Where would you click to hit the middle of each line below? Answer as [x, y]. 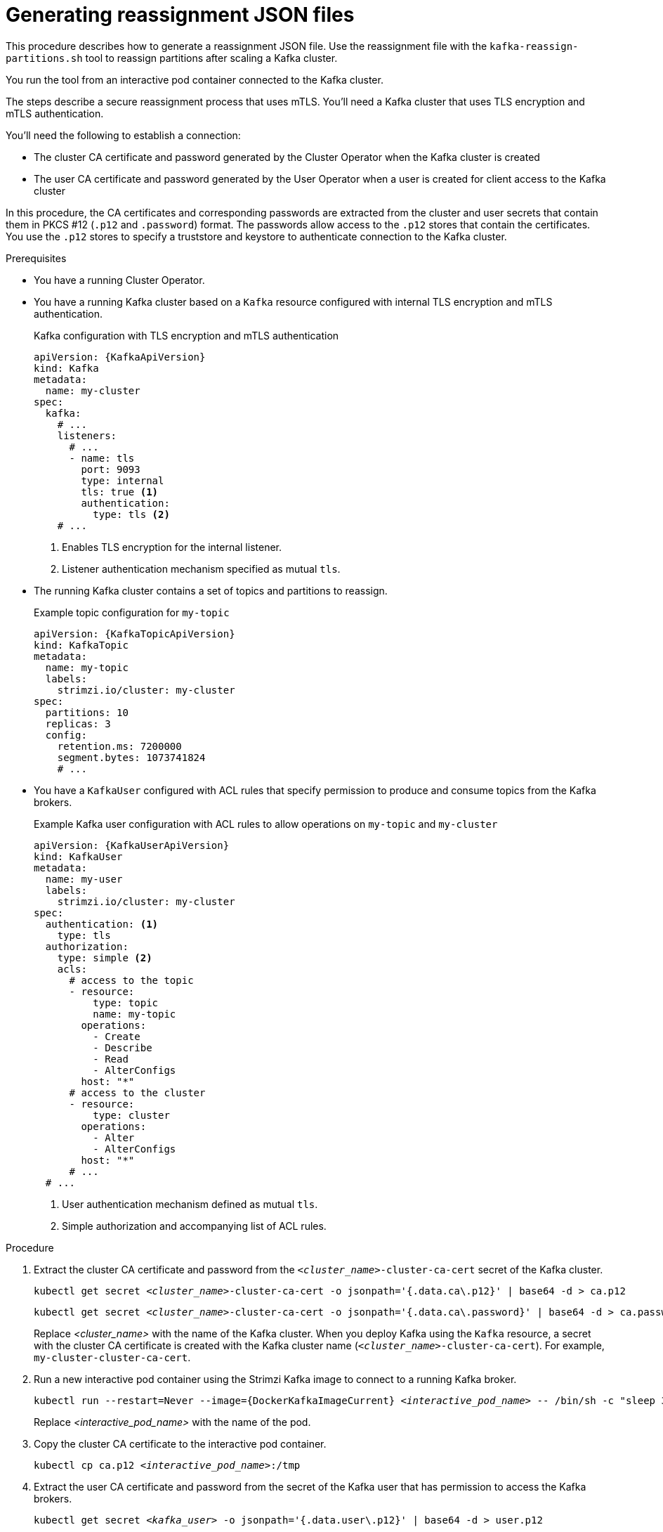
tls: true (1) [120, 492]
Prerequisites [36, 258]
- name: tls [102, 458]
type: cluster [131, 1115]
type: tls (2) [131, 514]
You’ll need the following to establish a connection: [123, 135]
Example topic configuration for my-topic [132, 612]
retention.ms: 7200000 [119, 746]
